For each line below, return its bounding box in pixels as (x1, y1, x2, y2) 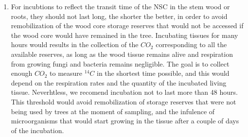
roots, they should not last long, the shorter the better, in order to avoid (11, 11, 228, 21)
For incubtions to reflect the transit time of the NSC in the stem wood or (11, 1, 230, 11)
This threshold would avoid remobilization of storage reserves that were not (11, 96, 236, 106)
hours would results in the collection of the (11, 39, 139, 50)
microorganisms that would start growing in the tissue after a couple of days (11, 116, 239, 126)
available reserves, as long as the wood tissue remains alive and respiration (11, 49, 233, 59)
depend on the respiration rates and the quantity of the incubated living (11, 77, 227, 87)
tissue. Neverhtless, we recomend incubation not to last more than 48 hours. (11, 87, 238, 97)
